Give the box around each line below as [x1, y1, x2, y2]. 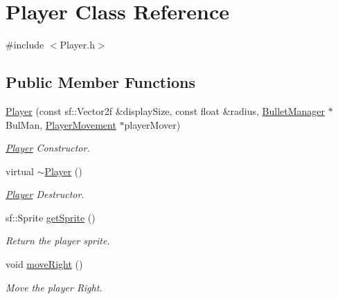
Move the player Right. [6, 280, 103, 294]
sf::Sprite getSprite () [6, 210, 96, 224]
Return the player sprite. [6, 233, 110, 248]
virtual [6, 163, 34, 178]
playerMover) [124, 117, 181, 132]
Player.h [60, 37, 95, 52]
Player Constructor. [6, 141, 90, 155]
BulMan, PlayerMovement [6, 117, 116, 132]
